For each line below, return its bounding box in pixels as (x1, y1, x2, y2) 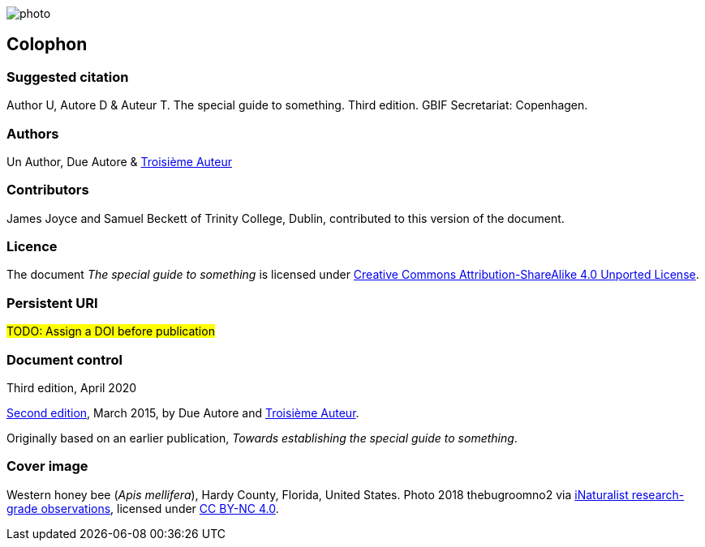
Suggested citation (6, 68, 129, 85)
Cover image (6, 458, 88, 475)
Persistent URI (6, 294, 98, 311)
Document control (6, 351, 123, 368)
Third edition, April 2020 (6, 380, 137, 395)
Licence (6, 238, 58, 255)
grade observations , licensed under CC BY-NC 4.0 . (6, 501, 279, 515)
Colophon (6, 34, 88, 55)
